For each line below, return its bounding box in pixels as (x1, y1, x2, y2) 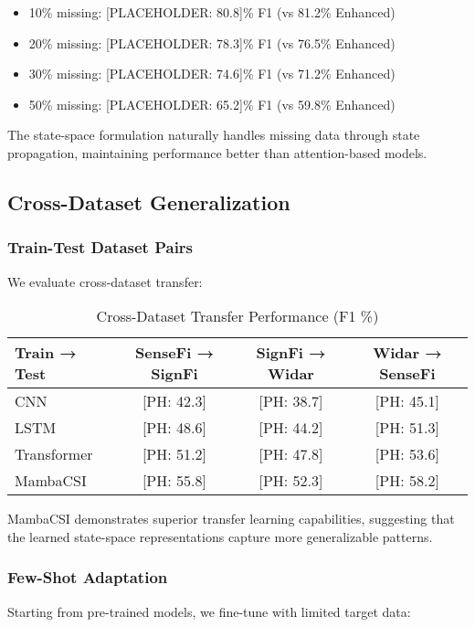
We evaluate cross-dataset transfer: (7, 271, 203, 291)
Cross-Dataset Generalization (7, 187, 290, 216)
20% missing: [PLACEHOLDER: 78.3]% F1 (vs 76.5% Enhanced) (28, 33, 396, 52)
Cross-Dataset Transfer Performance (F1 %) (96, 305, 379, 327)
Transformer (15, 443, 93, 465)
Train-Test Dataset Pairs (7, 236, 194, 259)
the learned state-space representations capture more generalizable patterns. (7, 526, 433, 546)
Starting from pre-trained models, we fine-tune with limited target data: (7, 601, 411, 621)
